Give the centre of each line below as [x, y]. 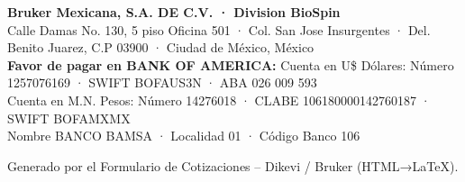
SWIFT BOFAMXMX [69, 118]
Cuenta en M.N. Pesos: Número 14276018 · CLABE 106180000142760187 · [219, 100]
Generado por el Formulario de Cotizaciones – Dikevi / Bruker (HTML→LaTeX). [233, 165]
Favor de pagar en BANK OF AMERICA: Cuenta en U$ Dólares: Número [231, 64]
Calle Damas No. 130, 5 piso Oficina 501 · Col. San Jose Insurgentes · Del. [219, 29]
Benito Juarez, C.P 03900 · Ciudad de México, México [161, 47]
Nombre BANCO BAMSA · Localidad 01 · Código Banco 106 [184, 136]
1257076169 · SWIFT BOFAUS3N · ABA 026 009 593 [162, 82]
